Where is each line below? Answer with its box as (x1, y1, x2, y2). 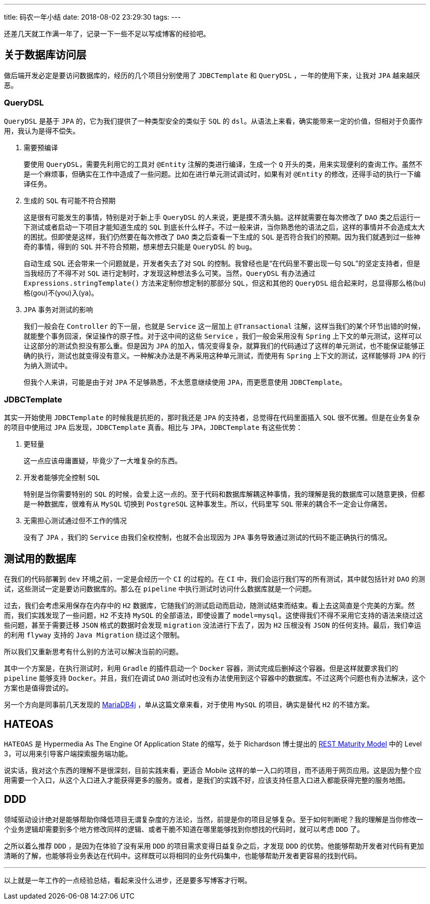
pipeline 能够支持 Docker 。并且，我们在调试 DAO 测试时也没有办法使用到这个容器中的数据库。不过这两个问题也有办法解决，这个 (4, 674, 426, 683)
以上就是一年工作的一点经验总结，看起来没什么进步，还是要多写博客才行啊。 (4, 876, 251, 884)
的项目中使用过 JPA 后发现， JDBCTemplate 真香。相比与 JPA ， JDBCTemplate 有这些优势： (4, 423, 303, 432)
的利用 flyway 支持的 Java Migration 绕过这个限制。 (4, 631, 184, 639)
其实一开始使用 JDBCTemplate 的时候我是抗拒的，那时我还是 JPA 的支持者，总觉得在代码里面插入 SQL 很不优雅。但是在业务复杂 (4, 413, 420, 422)
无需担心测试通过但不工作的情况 (24, 516, 127, 525)
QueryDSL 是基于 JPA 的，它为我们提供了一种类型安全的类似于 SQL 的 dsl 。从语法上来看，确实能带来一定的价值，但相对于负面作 (4, 116, 423, 125)
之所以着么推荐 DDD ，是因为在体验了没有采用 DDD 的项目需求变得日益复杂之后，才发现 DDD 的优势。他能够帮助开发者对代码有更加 (4, 841, 424, 850)
